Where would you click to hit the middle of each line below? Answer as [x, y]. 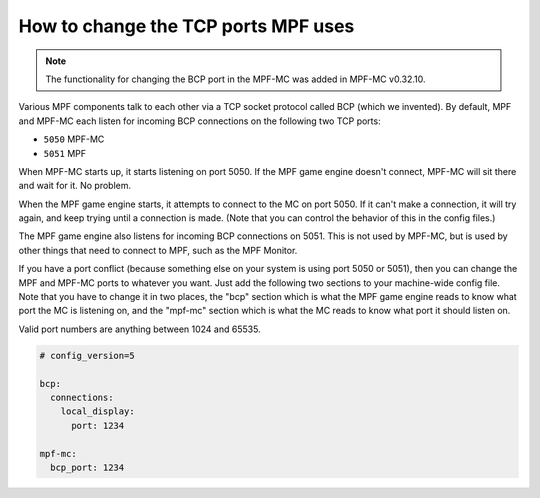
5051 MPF [65, 153]
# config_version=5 [87, 355]
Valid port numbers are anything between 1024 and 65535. [139, 329]
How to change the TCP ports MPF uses [186, 26]
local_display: [97, 411]
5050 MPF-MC [74, 139]
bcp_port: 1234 [87, 467]
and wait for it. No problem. [75, 186]
